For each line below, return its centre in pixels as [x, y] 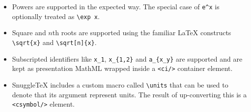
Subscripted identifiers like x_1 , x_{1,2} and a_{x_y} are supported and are [127, 58]
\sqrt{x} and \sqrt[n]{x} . [54, 42]
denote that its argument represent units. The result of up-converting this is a [129, 94]
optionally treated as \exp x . [56, 16]
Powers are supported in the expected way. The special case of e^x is [116, 6]
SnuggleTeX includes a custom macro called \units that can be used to [120, 84]
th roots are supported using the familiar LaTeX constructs [142, 33]
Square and [29, 33]
